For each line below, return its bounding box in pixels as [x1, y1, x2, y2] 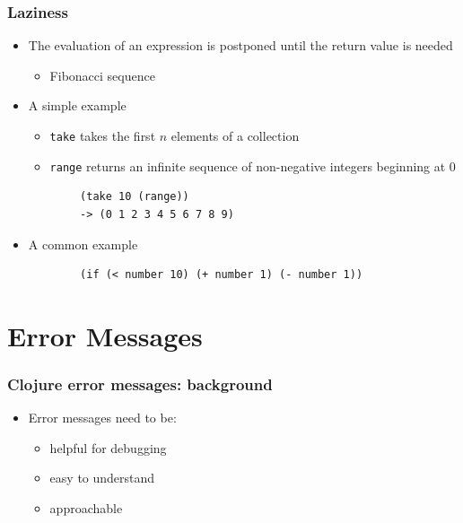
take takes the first [49, 126, 156, 144]
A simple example [28, 96, 127, 115]
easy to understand [49, 468, 155, 487]
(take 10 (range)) [80, 190, 189, 204]
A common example [28, 234, 138, 253]
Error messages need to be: [28, 408, 177, 427]
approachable [49, 499, 123, 518]
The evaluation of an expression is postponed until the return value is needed [28, 36, 453, 55]
